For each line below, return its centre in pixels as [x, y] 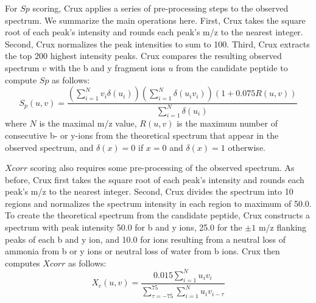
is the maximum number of [227, 123]
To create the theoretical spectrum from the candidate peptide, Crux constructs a [157, 215]
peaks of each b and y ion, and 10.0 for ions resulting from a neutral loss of [146, 239]
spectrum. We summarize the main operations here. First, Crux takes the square [155, 20]
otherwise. [247, 147]
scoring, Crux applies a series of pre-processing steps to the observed [160, 8]
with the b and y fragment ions [107, 67]
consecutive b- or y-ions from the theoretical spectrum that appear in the [142, 135]
